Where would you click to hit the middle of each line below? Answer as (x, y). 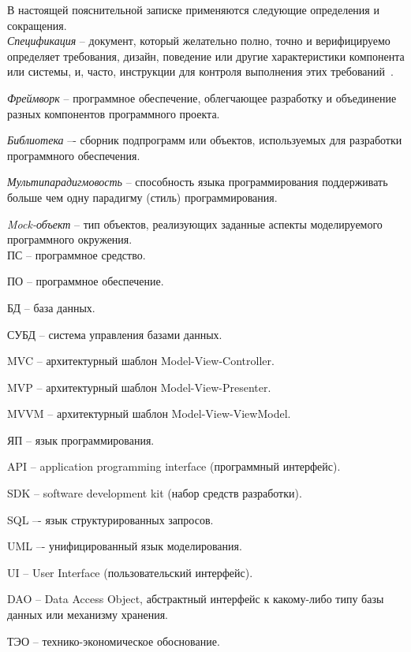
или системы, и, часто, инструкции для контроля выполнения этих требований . (200, 71)
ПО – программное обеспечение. (86, 281)
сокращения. (37, 25)
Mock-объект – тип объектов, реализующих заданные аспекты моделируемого (195, 224)
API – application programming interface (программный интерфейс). (174, 466)
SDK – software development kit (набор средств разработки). (155, 493)
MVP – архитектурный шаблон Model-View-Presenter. (139, 387)
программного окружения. (70, 239)
